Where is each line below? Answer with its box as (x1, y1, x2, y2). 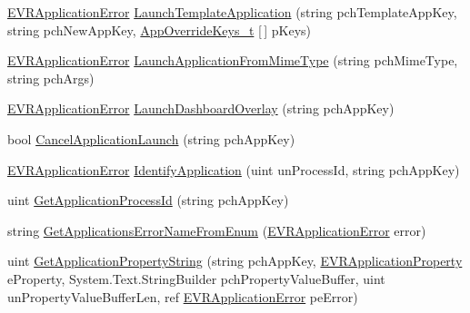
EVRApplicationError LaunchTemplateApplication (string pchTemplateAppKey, (7, 3, 457, 21)
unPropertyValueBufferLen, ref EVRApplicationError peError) (7, 287, 358, 306)
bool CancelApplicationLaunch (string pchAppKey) (7, 129, 295, 148)
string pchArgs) (7, 68, 95, 87)
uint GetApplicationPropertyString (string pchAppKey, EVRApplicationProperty (7, 251, 463, 270)
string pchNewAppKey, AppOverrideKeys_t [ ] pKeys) (7, 20, 312, 39)
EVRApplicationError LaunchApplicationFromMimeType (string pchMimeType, (7, 51, 458, 70)
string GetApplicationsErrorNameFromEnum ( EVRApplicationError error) (7, 220, 426, 240)
